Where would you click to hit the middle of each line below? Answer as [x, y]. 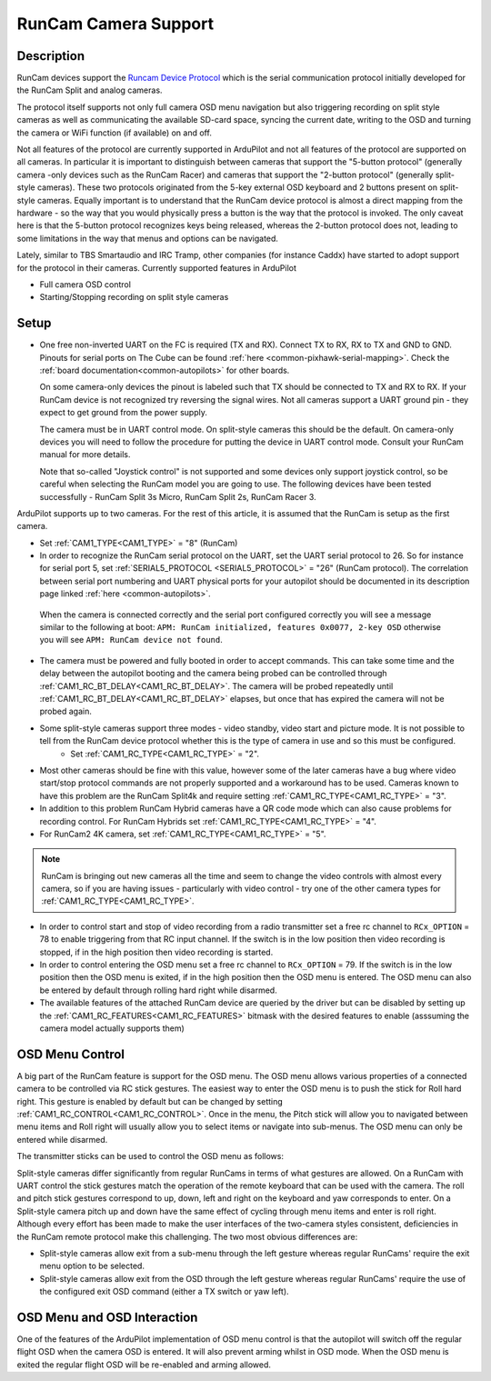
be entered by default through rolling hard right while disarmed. [158, 990]
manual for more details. [85, 455]
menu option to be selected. [92, 1266]
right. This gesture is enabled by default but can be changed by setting [150, 1101]
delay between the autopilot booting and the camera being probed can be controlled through [213, 674]
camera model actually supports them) [112, 1028]
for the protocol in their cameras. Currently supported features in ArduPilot [157, 267]
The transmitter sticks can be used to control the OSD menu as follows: [150, 1156]
